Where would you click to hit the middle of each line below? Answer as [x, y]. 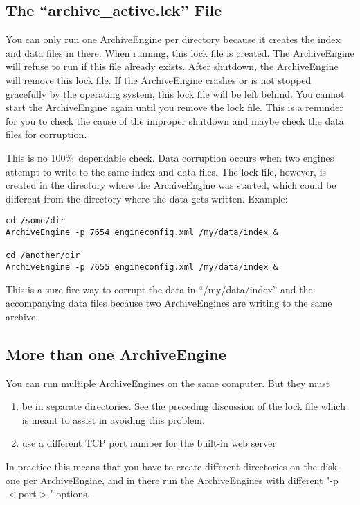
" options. [70, 494]
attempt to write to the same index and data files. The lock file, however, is [166, 171]
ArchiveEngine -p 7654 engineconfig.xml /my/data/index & [142, 232]
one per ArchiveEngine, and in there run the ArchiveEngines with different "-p [172, 480]
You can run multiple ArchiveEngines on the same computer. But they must [168, 383]
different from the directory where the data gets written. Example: [147, 198]
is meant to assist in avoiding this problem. [113, 419]
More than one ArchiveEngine [116, 353]
